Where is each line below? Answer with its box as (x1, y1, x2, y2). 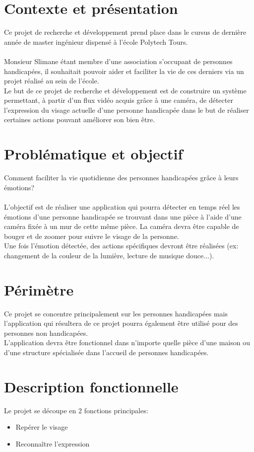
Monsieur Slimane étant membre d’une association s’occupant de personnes (4, 56, 233, 66)
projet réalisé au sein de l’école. (4, 75, 99, 86)
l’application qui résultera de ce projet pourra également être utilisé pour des (4, 318, 238, 328)
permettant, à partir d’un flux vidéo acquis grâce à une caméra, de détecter (4, 95, 233, 105)
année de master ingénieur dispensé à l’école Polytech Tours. (4, 36, 188, 47)
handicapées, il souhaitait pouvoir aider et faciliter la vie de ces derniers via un (4, 66, 244, 76)
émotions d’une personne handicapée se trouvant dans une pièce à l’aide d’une (4, 211, 242, 222)
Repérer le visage (15, 422, 68, 432)
